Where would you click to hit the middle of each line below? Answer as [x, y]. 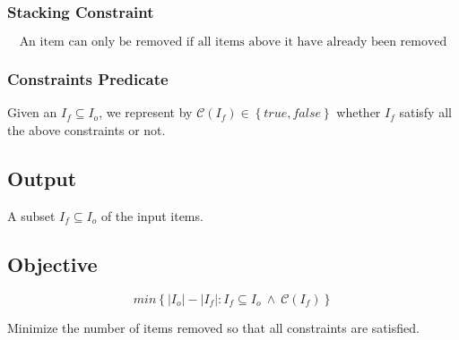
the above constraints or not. [87, 130]
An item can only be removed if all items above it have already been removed [233, 42]
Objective [52, 263]
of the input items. [152, 215]
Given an [32, 112]
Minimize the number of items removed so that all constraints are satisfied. [213, 327]
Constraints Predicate [88, 79]
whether [359, 112]
